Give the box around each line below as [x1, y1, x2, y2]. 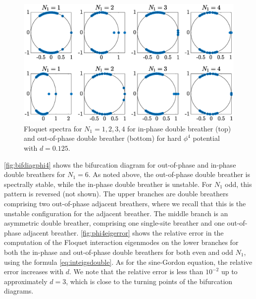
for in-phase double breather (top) [127, 123, 231, 133]
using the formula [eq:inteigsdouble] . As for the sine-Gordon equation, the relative [4, 256, 253, 267]
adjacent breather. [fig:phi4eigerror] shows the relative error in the [23, 227, 224, 238]
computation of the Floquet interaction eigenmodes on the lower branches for [4, 237, 239, 247]
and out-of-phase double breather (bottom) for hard [24, 133, 182, 143]
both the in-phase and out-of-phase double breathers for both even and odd [4, 246, 233, 257]
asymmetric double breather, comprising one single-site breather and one [4, 218, 225, 228]
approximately [4, 276, 48, 286]
